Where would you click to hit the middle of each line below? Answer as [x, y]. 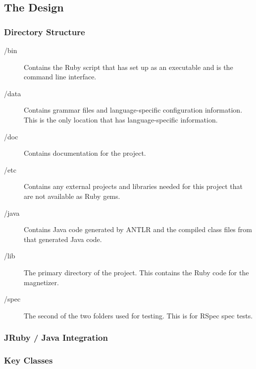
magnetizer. [41, 282]
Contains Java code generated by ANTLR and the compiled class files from [138, 229]
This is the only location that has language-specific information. [121, 119]
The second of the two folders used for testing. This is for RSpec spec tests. [138, 315]
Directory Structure [45, 31]
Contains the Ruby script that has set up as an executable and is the [128, 67]
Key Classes [28, 360]
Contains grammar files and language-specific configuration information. [133, 110]
